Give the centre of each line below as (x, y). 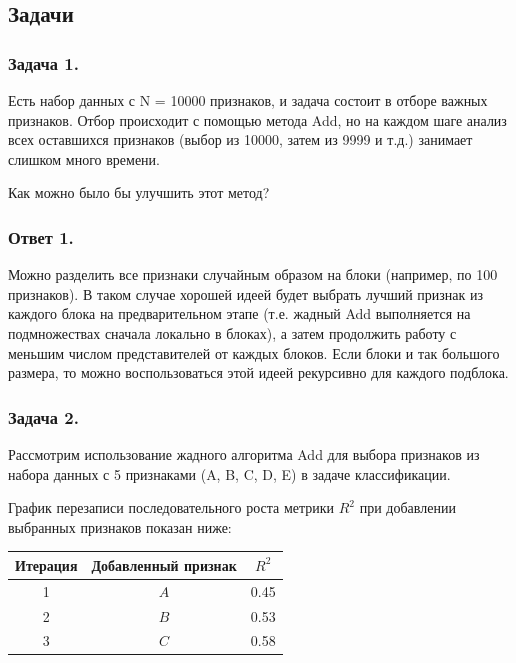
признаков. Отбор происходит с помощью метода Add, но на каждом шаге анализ (257, 119)
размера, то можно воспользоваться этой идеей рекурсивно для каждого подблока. (258, 372)
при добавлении (407, 507)
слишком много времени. (84, 158)
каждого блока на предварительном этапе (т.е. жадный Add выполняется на (239, 313)
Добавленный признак (164, 564)
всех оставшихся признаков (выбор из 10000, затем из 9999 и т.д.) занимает (240, 139)
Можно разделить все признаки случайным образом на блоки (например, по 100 (253, 274)
